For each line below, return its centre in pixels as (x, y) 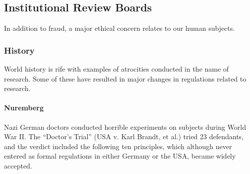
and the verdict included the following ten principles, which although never (118, 146)
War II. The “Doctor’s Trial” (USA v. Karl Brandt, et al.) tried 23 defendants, (124, 136)
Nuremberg (24, 108)
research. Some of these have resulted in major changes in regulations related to (125, 78)
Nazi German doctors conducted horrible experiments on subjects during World (125, 127)
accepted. (18, 165)
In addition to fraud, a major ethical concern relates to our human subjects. (120, 28)
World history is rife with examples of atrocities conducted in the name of (117, 69)
